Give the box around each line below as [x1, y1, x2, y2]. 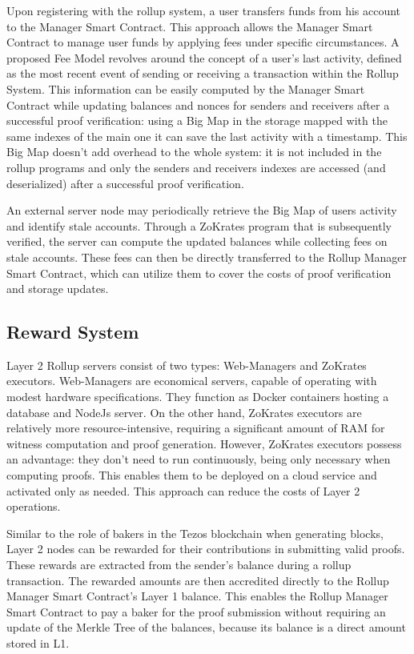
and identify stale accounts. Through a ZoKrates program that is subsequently [6, 217, 392, 234]
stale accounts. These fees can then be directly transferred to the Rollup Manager [6, 248, 408, 265]
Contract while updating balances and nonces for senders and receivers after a [6, 96, 390, 113]
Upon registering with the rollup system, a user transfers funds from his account [6, 2, 401, 18]
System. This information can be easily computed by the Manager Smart [6, 80, 365, 97]
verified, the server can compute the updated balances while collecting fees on [6, 233, 388, 250]
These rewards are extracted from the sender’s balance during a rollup [6, 556, 352, 573]
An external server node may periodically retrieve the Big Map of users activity [6, 202, 397, 219]
